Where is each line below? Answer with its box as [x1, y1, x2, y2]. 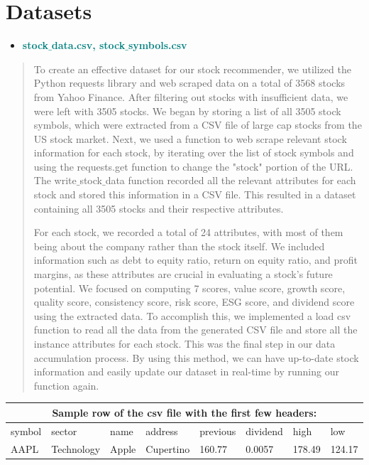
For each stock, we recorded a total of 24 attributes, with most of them [33, 225, 343, 240]
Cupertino [145, 441, 190, 456]
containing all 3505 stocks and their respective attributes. [33, 201, 284, 215]
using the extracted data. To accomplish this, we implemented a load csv [33, 308, 351, 323]
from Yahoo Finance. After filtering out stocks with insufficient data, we [33, 89, 348, 104]
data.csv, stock [51, 38, 126, 53]
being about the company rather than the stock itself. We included [33, 238, 325, 253]
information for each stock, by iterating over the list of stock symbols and [33, 145, 354, 160]
